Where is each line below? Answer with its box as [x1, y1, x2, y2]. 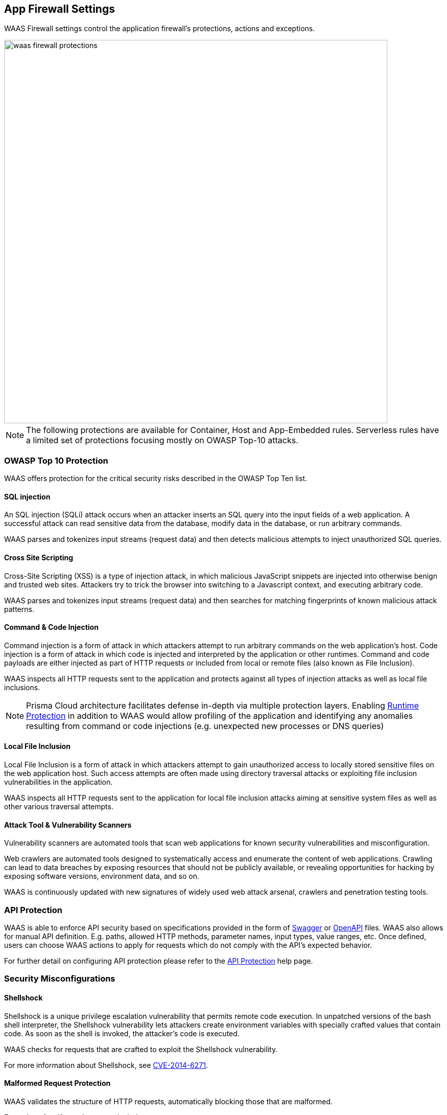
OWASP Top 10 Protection [4, 455, 108, 466]
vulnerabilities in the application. [4, 778, 113, 787]
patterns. [4, 604, 34, 613]
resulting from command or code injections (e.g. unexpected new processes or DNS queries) [26, 720, 384, 731]
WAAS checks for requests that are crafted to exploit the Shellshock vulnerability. [4, 1044, 278, 1054]
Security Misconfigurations [4, 973, 115, 984]
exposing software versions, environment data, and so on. [4, 872, 199, 881]
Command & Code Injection [4, 623, 99, 632]
